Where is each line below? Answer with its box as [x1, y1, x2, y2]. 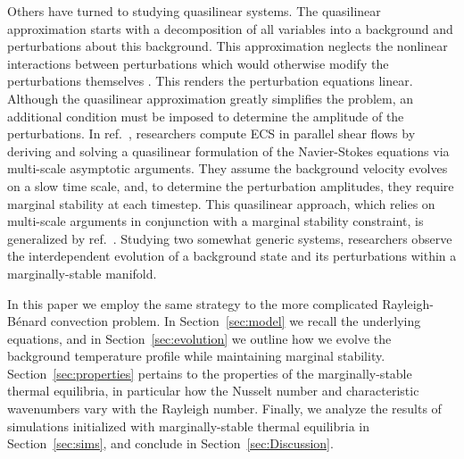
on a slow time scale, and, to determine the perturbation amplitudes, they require [7, 176, 454, 195]
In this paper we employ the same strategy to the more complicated [7, 294, 378, 313]
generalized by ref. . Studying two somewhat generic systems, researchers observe [7, 229, 452, 247]
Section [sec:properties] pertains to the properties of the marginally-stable [7, 363, 412, 382]
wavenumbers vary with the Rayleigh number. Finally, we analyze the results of [7, 399, 442, 418]
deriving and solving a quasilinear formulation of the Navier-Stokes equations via [7, 141, 450, 160]
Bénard [7, 312, 47, 330]
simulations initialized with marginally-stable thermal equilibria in [7, 416, 370, 435]
